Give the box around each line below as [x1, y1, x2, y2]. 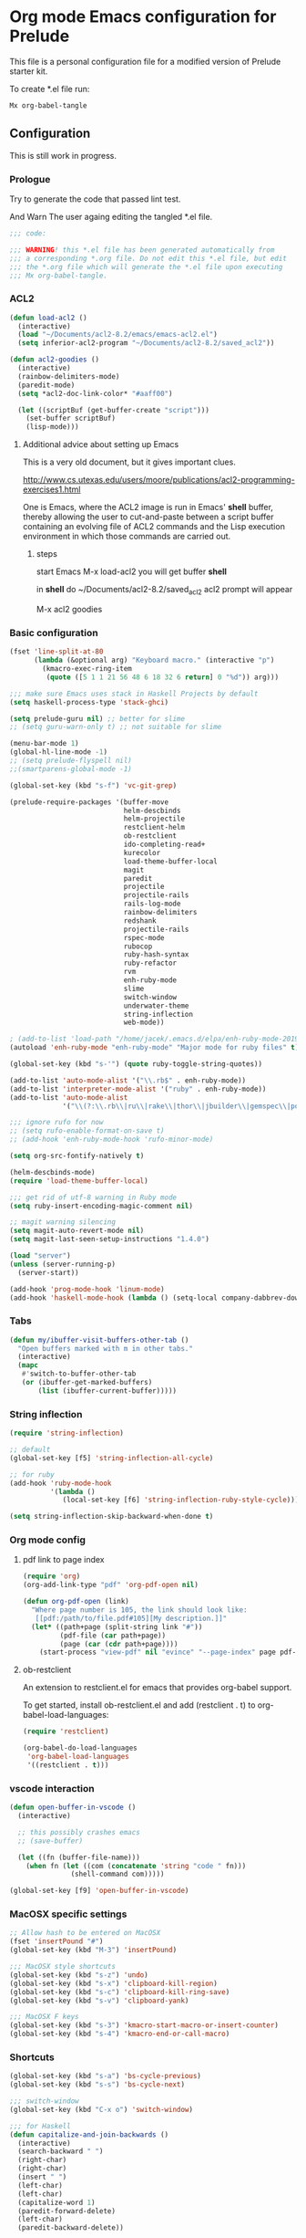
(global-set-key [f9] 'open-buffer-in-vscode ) [9, 1887, 189, 1896]
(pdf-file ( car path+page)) [59, 1631, 167, 1640]
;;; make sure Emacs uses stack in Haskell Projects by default [9, 689, 259, 698]
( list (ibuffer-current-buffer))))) [37, 1386, 178, 1396]
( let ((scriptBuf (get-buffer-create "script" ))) [17, 405, 209, 414]
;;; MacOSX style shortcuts [9, 1962, 117, 1971]
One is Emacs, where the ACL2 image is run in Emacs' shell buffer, [22, 502, 273, 513]
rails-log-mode [123, 899, 181, 909]
